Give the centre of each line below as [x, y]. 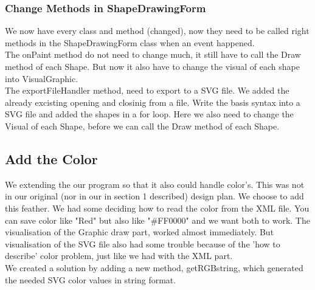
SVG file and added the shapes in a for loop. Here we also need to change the [149, 114]
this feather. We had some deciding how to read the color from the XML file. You [157, 208]
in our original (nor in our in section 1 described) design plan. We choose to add [154, 196]
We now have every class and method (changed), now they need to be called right [157, 31]
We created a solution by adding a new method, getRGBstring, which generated [154, 267]
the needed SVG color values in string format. [91, 279]
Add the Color [51, 158]
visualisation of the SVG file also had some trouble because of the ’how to [143, 243]
